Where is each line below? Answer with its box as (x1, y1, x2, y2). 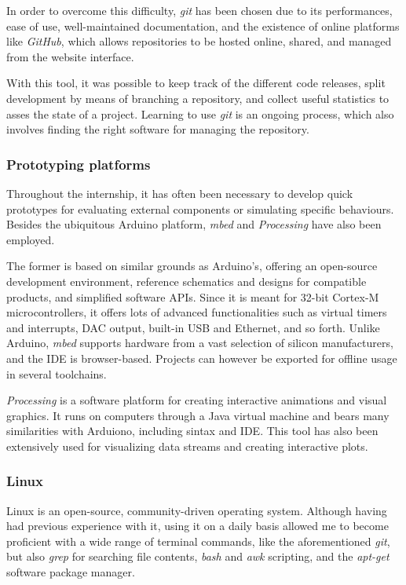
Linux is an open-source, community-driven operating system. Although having (6, 502, 387, 518)
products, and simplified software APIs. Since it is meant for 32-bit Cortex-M (6, 288, 379, 305)
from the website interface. (6, 48, 134, 64)
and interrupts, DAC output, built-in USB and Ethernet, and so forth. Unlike (6, 319, 380, 335)
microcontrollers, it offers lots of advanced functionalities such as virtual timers (6, 304, 387, 320)
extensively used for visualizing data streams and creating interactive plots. (6, 437, 368, 454)
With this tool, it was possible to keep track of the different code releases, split (6, 75, 386, 91)
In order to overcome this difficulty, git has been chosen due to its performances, (6, 2, 393, 18)
